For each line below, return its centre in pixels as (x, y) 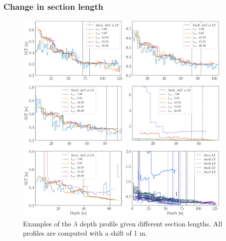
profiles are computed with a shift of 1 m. (85, 233)
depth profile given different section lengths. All (151, 223)
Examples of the (47, 223)
